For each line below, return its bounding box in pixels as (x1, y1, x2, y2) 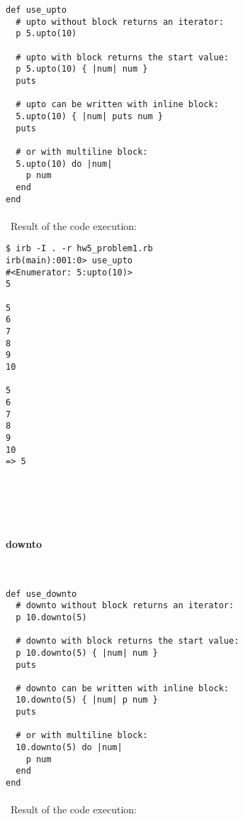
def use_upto (6, 5, 67, 15)
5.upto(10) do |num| (16, 158, 113, 169)
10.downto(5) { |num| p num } (16, 695, 158, 705)
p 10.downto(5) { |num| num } (16, 647, 158, 658)
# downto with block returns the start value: (16, 636, 239, 647)
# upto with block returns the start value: (16, 52, 229, 62)
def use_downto (6, 588, 77, 599)
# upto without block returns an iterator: (16, 16, 224, 27)
